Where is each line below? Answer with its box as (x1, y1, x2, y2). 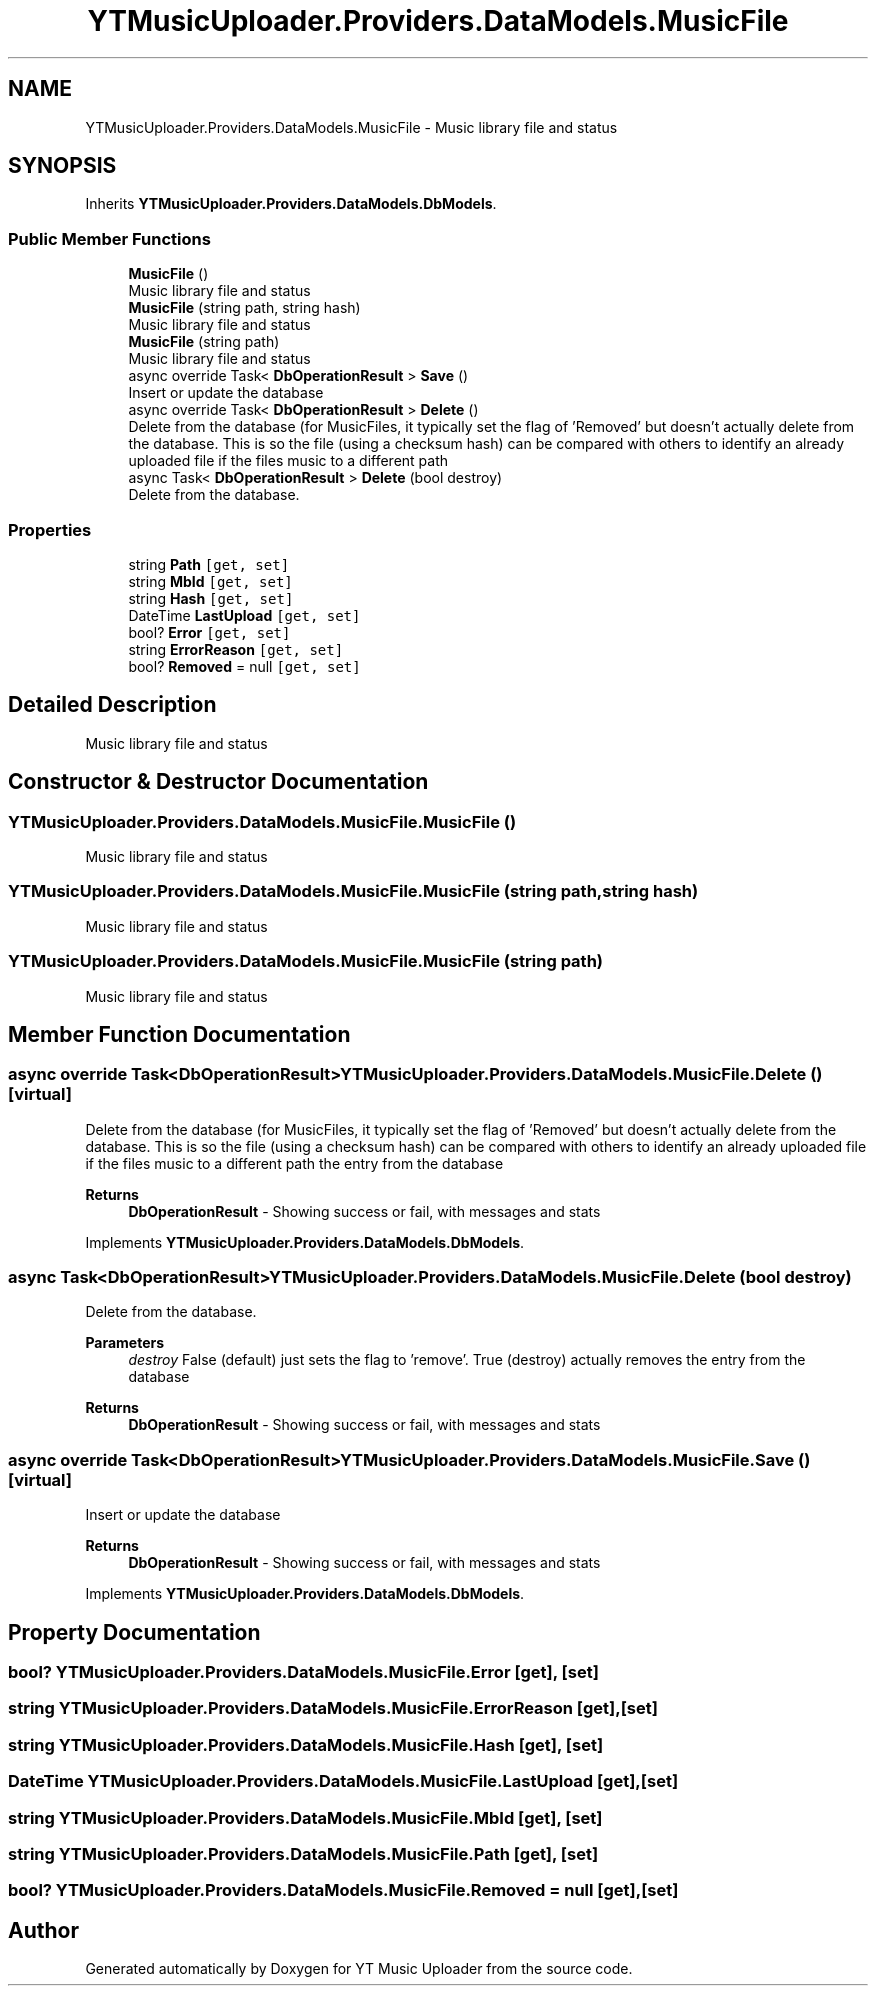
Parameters (85, 1334, 165, 1352)
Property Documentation (8, 1619, 261, 1645)
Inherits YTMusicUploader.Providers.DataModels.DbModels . (85, 195, 497, 213)
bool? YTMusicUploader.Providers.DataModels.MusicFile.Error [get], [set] (8, 1662, 599, 1683)
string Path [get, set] (128, 555, 290, 573)
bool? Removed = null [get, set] (128, 657, 361, 675)
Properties (8, 519, 92, 540)
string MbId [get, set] (128, 572, 293, 590)
